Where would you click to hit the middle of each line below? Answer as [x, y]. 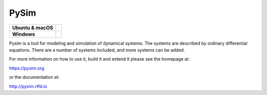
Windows [23, 34]
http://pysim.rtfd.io [28, 86]
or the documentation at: [34, 77]
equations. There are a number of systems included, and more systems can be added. [97, 50]
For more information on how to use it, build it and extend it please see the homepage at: [99, 59]
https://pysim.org [27, 68]
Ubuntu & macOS [33, 28]
